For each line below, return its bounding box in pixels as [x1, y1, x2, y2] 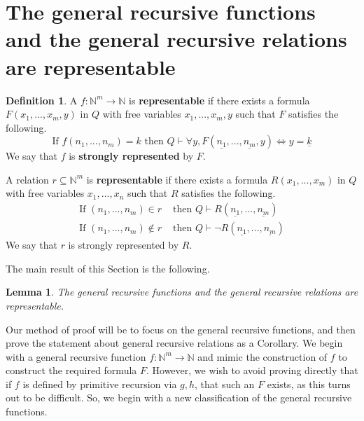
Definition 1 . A [6, 92, 78, 107]
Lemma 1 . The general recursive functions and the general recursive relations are [6, 284, 358, 299]
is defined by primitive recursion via [22, 376, 177, 391]
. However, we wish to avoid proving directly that [146, 363, 358, 378]
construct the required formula [6, 363, 137, 378]
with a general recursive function [6, 349, 146, 364]
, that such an [195, 376, 255, 391]
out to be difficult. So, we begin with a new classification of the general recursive [6, 390, 352, 405]
